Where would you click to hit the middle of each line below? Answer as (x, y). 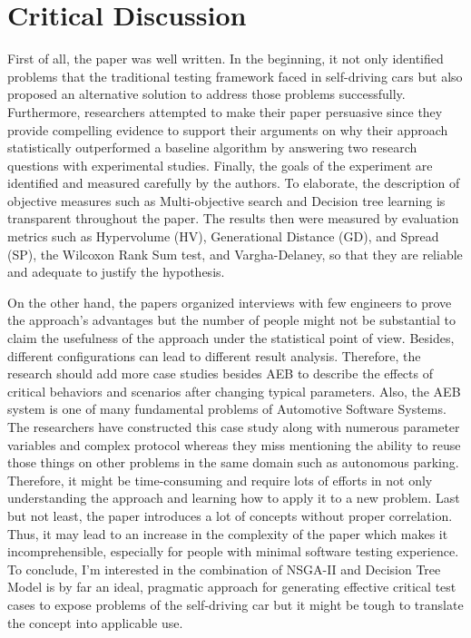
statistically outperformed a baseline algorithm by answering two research (212, 147)
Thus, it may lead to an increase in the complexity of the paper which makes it (228, 533)
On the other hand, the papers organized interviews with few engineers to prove (230, 302)
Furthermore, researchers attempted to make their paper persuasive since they (225, 111)
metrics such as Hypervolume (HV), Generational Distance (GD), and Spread (223, 236)
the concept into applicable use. (95, 622)
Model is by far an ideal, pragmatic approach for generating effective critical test (232, 587)
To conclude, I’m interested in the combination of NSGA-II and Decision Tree (224, 569)
